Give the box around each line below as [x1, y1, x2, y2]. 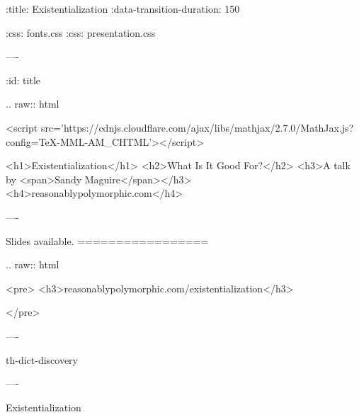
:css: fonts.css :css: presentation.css [6, 25, 156, 40]
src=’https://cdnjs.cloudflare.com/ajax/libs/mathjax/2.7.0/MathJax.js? [40, 120, 354, 135]
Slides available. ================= [6, 233, 209, 248]
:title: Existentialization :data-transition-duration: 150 [6, 1, 240, 16]
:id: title [6, 72, 41, 87]
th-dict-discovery [6, 352, 79, 367]
